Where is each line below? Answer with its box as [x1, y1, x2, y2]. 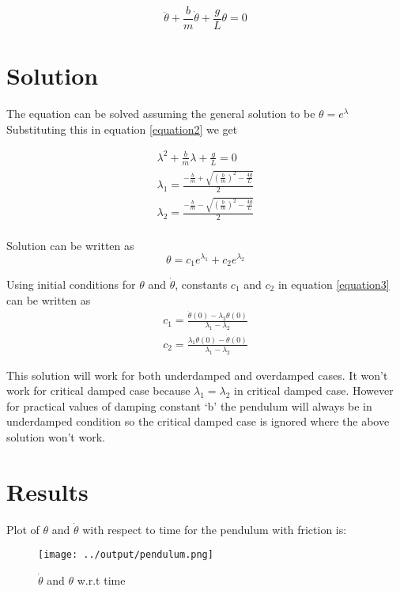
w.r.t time [77, 572, 126, 589]
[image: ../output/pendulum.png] [38, 549, 213, 561]
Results [6, 475, 89, 507]
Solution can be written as [6, 237, 134, 253]
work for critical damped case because [6, 382, 191, 399]
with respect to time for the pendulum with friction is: [82, 521, 347, 537]
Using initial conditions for [6, 276, 136, 293]
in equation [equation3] [277, 276, 390, 293]
